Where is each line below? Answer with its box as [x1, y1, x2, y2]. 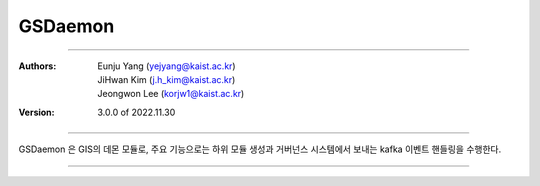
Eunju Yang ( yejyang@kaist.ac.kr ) [97, 60, 236, 72]
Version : [18, 106, 55, 118]
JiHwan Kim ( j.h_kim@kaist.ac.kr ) [97, 73, 236, 85]
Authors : [18, 60, 57, 72]
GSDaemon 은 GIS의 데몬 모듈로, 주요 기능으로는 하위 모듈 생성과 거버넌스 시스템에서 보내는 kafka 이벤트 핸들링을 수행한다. [18, 143, 502, 155]
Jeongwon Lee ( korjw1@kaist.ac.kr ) [97, 88, 245, 100]
